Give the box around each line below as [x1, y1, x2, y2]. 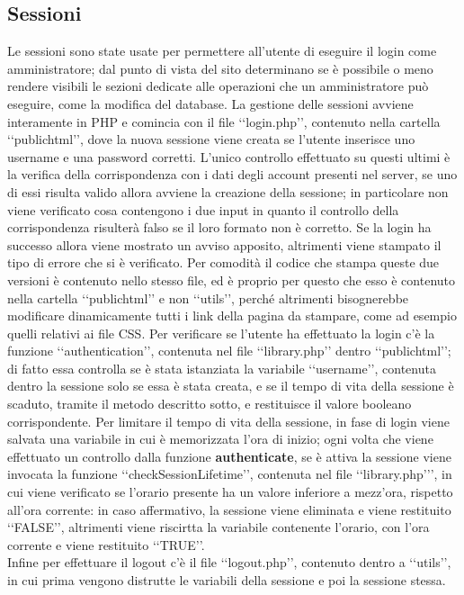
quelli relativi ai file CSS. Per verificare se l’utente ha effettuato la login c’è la [7, 323, 435, 342]
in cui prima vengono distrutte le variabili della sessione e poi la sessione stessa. [7, 571, 446, 590]
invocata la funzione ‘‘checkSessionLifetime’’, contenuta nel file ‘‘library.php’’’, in [7, 464, 452, 483]
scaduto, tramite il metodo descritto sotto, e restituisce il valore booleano [7, 394, 412, 413]
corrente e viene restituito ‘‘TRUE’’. [7, 535, 205, 554]
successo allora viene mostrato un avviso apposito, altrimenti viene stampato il [7, 235, 442, 254]
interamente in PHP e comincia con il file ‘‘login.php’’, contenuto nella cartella [7, 112, 441, 131]
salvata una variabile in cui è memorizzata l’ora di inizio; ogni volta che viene [7, 429, 433, 448]
